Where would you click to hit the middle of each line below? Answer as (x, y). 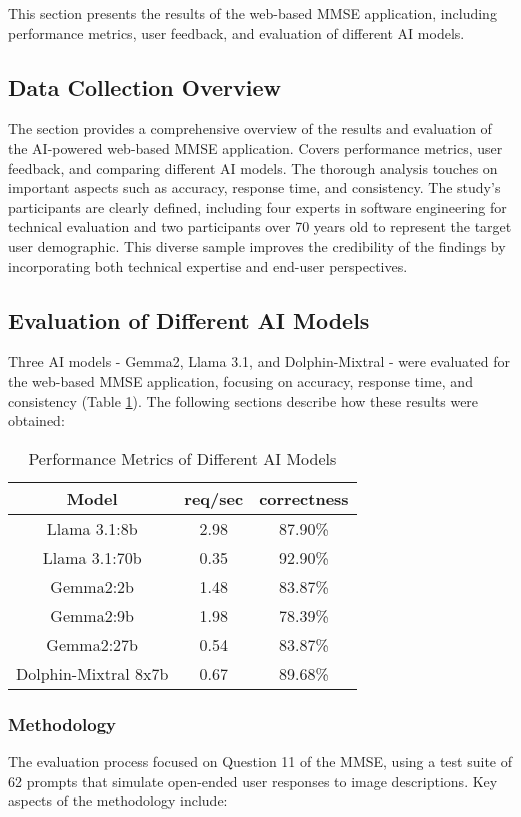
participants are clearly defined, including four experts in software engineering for (257, 206)
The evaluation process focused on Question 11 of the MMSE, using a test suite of (260, 760)
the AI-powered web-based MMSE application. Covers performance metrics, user (255, 147)
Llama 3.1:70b (92, 557)
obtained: (36, 420)
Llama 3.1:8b (92, 528)
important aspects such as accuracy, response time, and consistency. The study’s (254, 187)
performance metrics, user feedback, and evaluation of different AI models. (236, 32)
